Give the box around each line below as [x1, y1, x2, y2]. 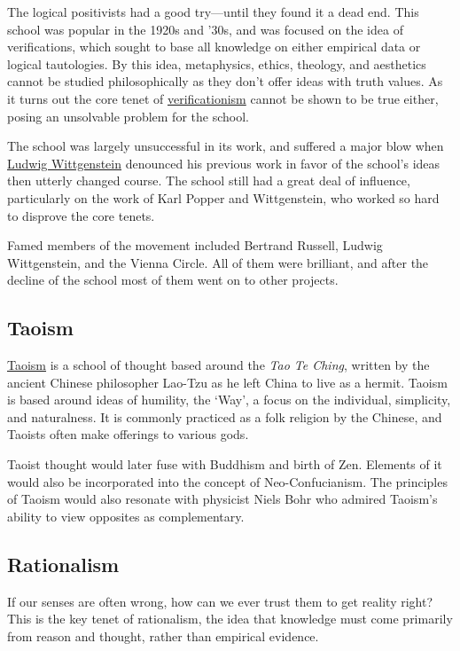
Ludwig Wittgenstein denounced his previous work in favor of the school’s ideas [7, 153, 441, 172]
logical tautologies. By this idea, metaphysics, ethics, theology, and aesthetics [7, 54, 426, 73]
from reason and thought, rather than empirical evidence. [7, 626, 319, 645]
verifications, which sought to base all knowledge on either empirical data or [7, 37, 421, 56]
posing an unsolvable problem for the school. [7, 106, 249, 125]
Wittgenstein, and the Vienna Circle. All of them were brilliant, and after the [7, 253, 429, 271]
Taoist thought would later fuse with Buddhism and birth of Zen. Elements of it [7, 455, 442, 474]
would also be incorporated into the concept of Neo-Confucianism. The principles [7, 472, 448, 490]
